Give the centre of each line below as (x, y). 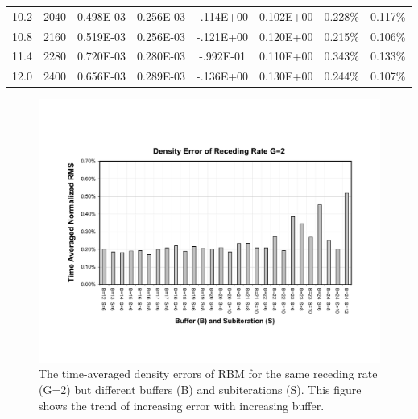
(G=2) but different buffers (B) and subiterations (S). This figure (200, 390)
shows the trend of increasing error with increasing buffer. (182, 405)
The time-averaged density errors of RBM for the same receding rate (208, 374)
